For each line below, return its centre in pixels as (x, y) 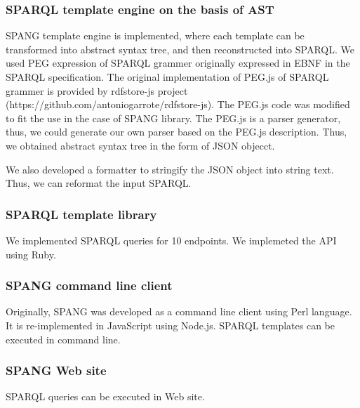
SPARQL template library (81, 214)
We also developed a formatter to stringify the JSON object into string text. (170, 169)
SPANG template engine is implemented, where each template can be (155, 35)
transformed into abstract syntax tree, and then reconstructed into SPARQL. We (180, 49)
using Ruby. (31, 254)
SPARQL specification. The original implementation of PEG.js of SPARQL (167, 77)
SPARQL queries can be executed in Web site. (105, 396)
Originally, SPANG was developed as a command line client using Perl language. (179, 311)
